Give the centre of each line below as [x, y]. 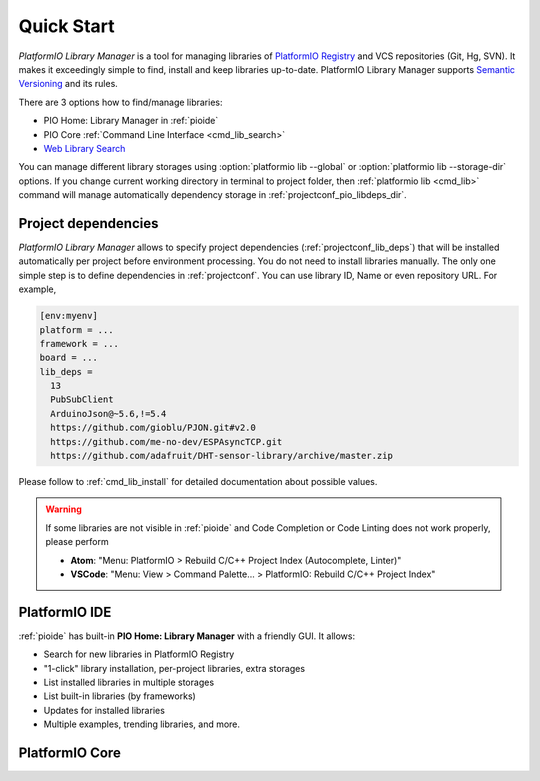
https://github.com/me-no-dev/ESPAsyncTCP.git [166, 441]
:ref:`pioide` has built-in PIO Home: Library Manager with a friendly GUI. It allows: [186, 636]
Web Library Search [84, 148]
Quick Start [66, 26]
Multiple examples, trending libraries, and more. [141, 724]
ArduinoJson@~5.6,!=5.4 [108, 413]
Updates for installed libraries [104, 710]
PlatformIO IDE [65, 611]
